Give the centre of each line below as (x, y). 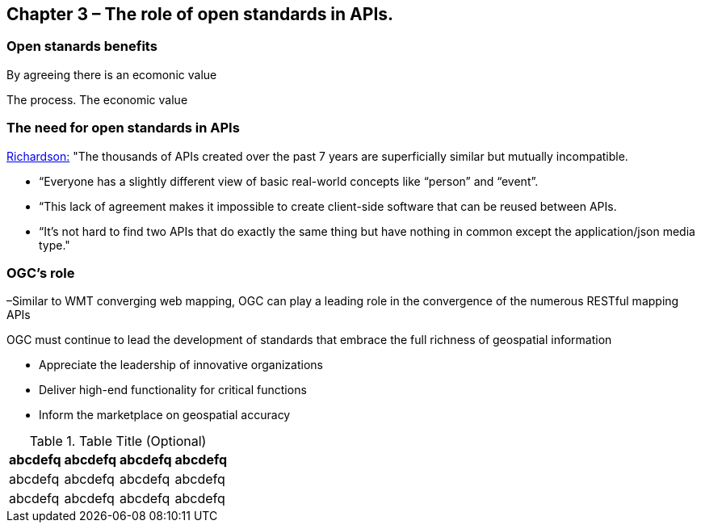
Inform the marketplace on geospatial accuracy (165, 415)
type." (55, 245)
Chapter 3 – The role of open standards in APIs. (200, 14)
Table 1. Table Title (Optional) (118, 441)
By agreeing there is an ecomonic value (112, 74)
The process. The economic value (97, 99)
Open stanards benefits (82, 46)
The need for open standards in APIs (123, 128)
